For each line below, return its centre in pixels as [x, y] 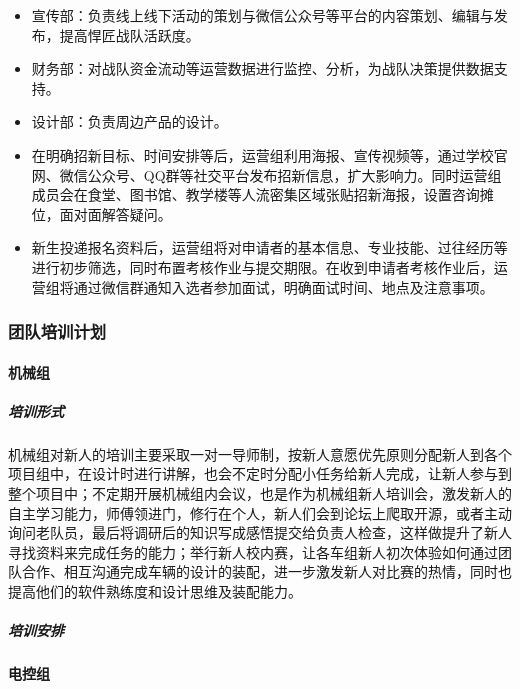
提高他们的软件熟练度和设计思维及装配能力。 [155, 590]
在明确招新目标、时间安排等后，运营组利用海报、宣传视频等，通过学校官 [269, 154]
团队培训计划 [57, 331]
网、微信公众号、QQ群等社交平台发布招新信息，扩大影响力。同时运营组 [266, 174]
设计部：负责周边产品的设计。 [129, 121]
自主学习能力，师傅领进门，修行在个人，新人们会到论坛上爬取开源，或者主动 [260, 512]
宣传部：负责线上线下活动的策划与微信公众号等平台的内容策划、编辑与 [262, 15]
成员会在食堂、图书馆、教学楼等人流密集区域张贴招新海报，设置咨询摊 [262, 194]
